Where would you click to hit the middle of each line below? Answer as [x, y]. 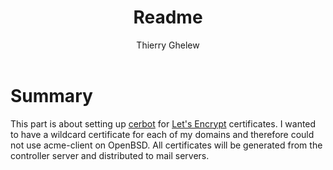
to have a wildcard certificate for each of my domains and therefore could [162, 134]
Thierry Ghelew [168, 45]
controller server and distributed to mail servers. [110, 155]
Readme [168, 17]
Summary [51, 95]
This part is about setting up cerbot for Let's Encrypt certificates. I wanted [163, 123]
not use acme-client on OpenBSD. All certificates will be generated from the [166, 145]
